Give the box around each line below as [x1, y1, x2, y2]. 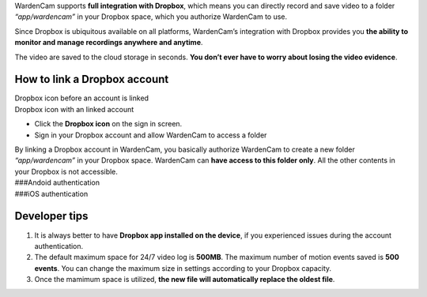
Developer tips [14, 209, 89, 223]
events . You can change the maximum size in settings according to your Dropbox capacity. [34, 263, 332, 273]
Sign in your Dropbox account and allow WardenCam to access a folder [34, 130, 267, 140]
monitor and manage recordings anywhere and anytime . [14, 38, 203, 47]
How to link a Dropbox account [14, 73, 169, 86]
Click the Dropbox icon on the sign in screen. [34, 119, 183, 129]
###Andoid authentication [14, 178, 100, 187]
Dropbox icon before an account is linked [14, 93, 149, 103]
